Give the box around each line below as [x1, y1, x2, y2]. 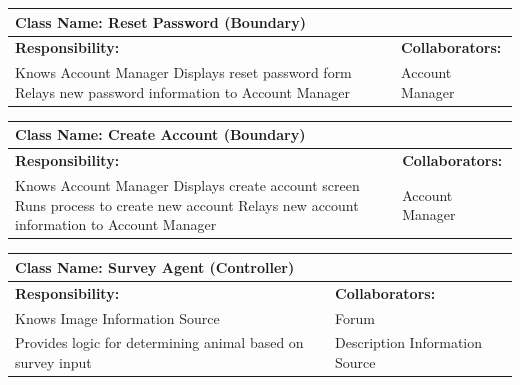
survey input [15, 351, 92, 372]
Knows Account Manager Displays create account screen [15, 175, 360, 196]
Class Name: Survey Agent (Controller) [15, 256, 295, 277]
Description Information [335, 332, 483, 353]
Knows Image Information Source [15, 307, 220, 328]
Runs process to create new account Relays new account [15, 194, 359, 215]
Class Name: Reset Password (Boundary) [15, 11, 306, 32]
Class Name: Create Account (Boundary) [15, 124, 306, 145]
